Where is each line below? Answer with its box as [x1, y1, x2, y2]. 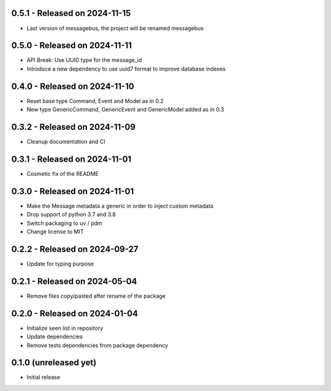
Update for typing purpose [26, 260, 94, 267]
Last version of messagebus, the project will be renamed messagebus [26, 25, 204, 32]
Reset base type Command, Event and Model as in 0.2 [26, 97, 164, 104]
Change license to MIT [26, 228, 84, 235]
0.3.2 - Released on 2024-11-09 [11, 121, 136, 132]
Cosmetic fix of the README [26, 170, 99, 177]
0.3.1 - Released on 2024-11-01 [11, 154, 132, 164]
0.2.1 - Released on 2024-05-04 [11, 276, 137, 286]
